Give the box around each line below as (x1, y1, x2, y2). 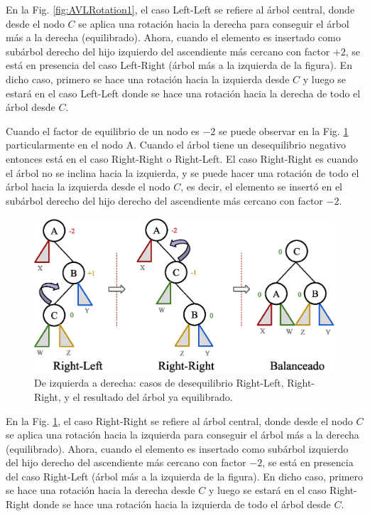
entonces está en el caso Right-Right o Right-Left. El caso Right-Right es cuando (6, 151, 358, 166)
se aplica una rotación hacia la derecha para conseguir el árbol (78, 16, 349, 31)
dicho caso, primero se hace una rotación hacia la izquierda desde (6, 71, 290, 86)
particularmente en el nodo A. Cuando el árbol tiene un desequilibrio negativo (6, 137, 346, 152)
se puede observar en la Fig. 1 (219, 123, 349, 138)
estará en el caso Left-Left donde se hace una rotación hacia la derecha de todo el (6, 85, 361, 100)
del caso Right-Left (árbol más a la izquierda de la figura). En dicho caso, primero (6, 468, 364, 483)
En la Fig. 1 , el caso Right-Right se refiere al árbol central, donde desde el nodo (6, 413, 353, 428)
